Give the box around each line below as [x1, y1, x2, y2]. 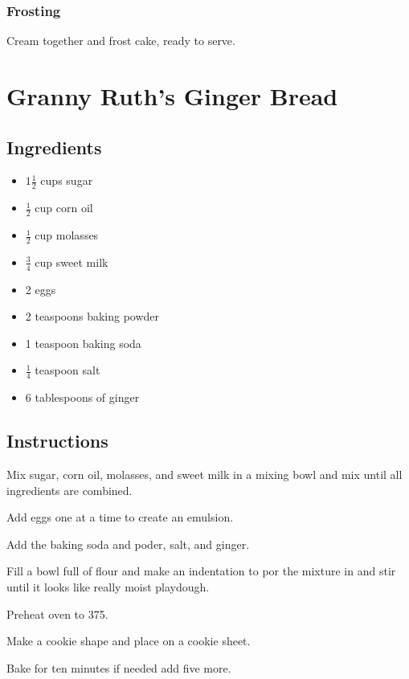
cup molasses [35, 227, 99, 243]
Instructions [6, 428, 108, 453]
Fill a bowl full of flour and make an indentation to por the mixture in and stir [6, 562, 396, 579]
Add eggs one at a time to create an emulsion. [6, 509, 234, 526]
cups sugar [40, 172, 93, 189]
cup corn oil [35, 199, 93, 216]
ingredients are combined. [6, 481, 133, 498]
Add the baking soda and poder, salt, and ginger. [6, 535, 250, 552]
